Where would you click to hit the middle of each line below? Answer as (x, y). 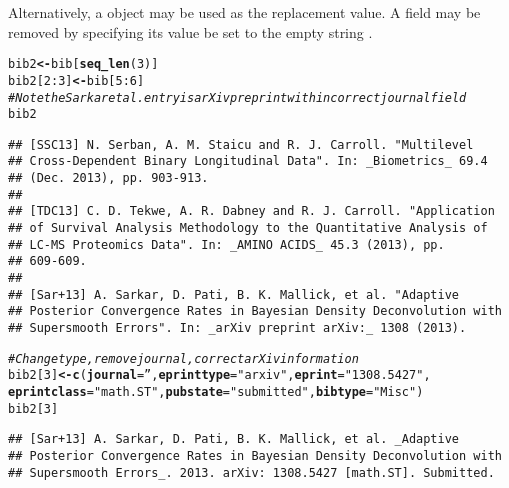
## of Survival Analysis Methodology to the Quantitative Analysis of (248, 228)
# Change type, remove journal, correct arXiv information (183, 358)
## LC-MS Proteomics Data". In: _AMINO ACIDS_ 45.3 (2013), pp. (226, 244)
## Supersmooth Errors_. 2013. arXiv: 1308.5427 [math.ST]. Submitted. (251, 472)
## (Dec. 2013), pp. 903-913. (108, 178)
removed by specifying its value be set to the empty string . (190, 31)
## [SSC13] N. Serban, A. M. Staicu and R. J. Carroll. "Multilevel (241, 144)
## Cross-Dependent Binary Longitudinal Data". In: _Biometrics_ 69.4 (248, 161)
